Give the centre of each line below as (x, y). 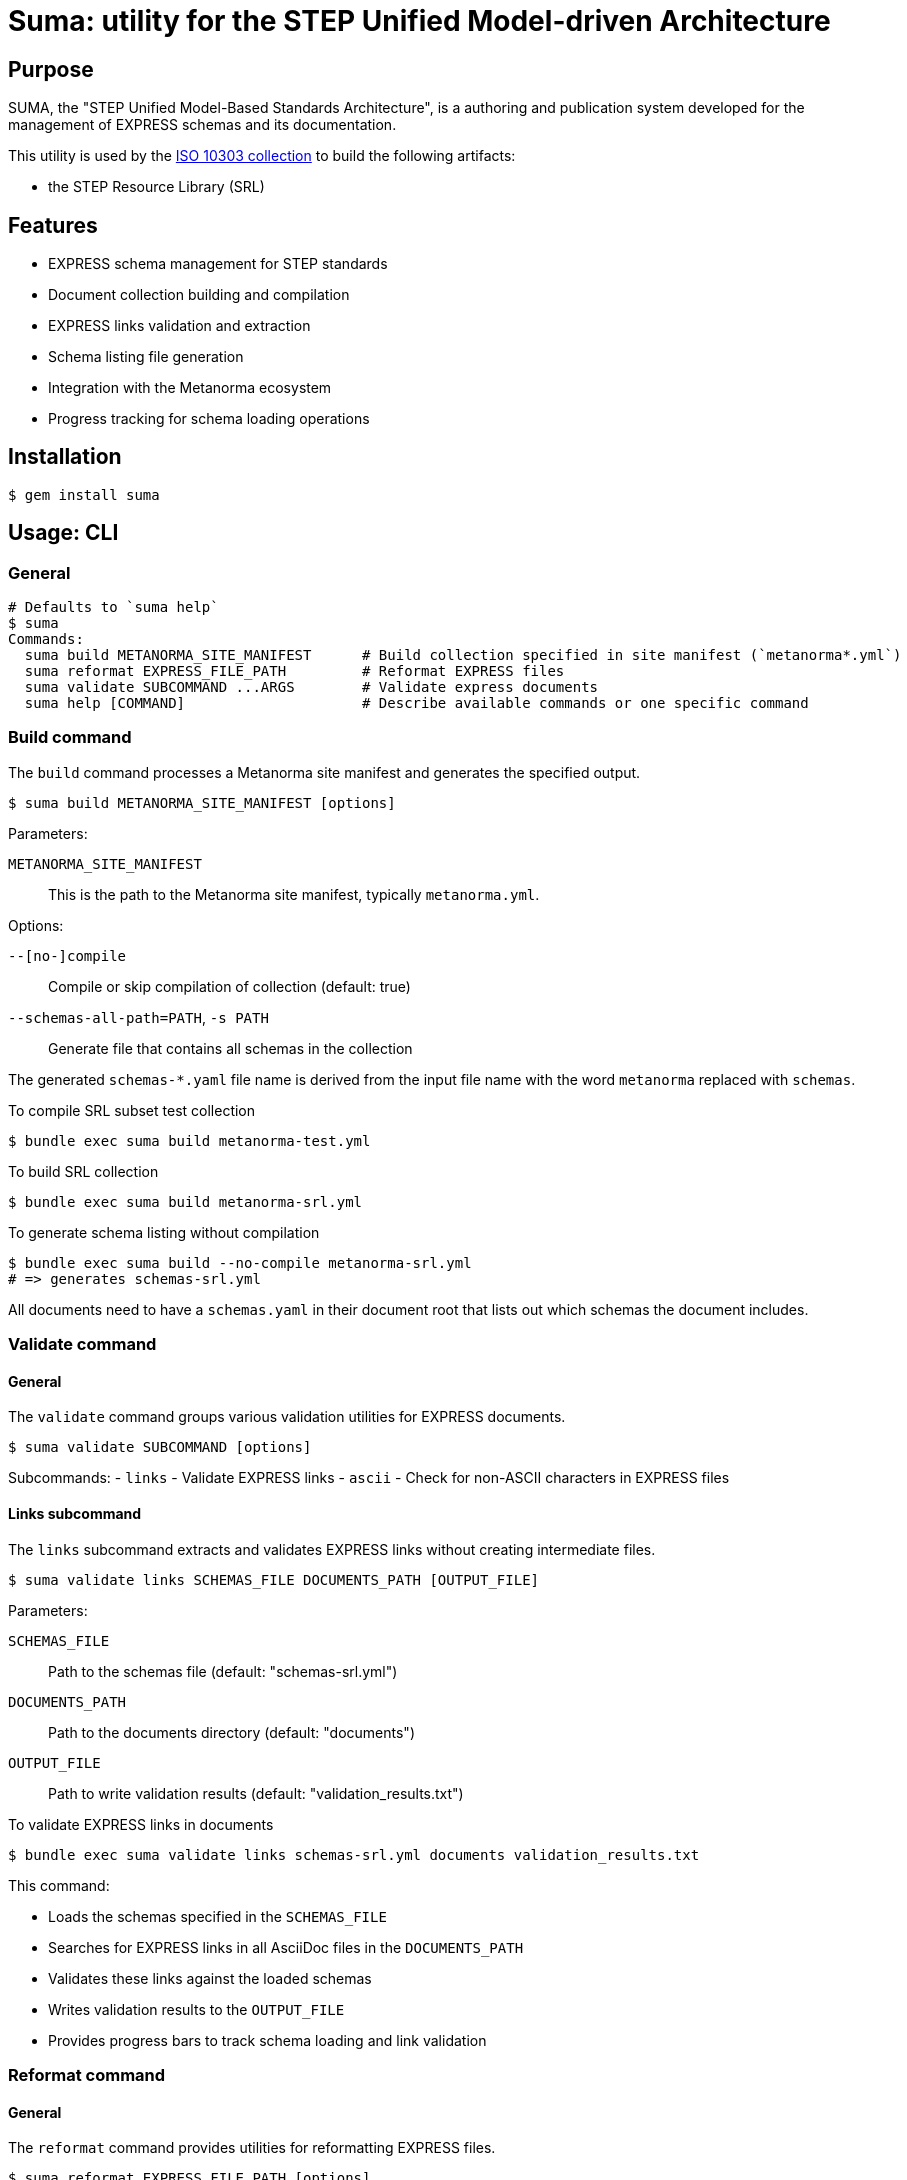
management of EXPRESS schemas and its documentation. (202, 125)
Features (53, 225)
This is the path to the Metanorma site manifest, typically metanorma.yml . (294, 894)
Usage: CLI (63, 533)
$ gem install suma (84, 494)
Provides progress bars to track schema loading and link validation (267, 2040)
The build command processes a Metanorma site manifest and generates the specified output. (324, 772)
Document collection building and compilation (199, 295)
